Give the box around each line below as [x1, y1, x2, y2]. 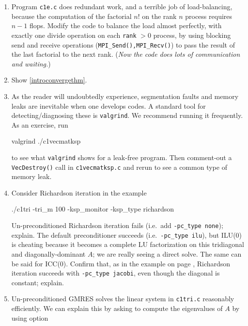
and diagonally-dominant [11, 248, 86, 259]
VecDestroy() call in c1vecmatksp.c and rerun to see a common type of [11, 162, 227, 172]
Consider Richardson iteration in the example [11, 187, 147, 197]
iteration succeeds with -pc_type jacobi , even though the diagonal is [11, 268, 220, 278]
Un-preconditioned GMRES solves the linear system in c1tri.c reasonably [11, 293, 234, 304]
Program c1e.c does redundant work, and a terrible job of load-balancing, [11, 1, 232, 11]
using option [11, 312, 48, 323]
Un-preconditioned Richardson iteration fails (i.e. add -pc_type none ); [11, 220, 223, 230]
